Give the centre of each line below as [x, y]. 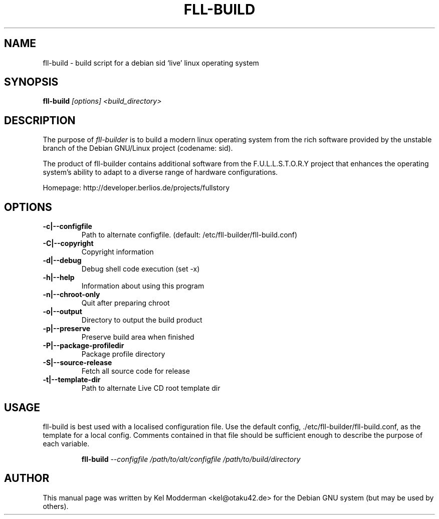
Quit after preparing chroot [126, 303]
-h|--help [59, 278]
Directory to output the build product [142, 320]
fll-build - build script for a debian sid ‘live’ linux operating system [151, 63]
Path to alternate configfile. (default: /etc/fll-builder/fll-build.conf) [189, 235]
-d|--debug [62, 261]
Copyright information [118, 252]
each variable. [66, 443]
